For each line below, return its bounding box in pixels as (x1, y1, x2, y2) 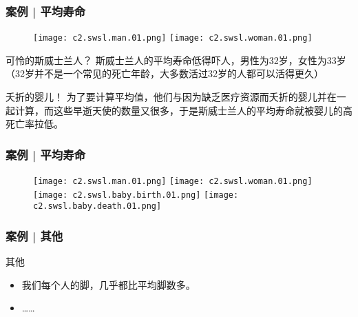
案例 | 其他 (6, 227, 63, 244)
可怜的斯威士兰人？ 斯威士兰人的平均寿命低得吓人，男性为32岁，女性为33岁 (6, 52, 346, 67)
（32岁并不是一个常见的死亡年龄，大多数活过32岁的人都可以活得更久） (6, 66, 324, 81)
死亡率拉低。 (6, 116, 63, 131)
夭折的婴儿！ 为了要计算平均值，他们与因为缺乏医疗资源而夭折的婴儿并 (6, 90, 327, 104)
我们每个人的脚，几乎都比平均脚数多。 (21, 277, 196, 292)
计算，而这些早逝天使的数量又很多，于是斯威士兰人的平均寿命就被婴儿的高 (14, 103, 352, 117)
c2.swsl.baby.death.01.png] (33, 201, 162, 212)
